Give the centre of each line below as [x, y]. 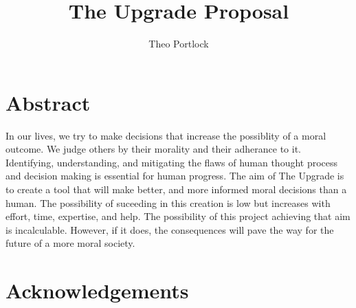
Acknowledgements [97, 290]
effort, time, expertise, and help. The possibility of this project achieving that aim [178, 216]
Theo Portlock [179, 44]
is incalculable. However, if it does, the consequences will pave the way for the [170, 229]
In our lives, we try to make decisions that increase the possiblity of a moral [166, 135]
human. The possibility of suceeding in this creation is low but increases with [168, 202]
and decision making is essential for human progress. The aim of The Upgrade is [175, 176]
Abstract [48, 102]
